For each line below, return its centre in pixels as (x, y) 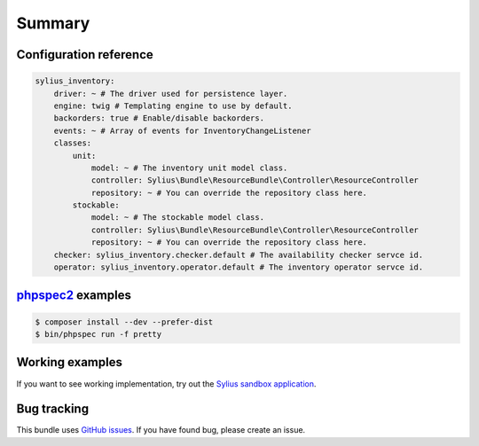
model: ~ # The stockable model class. (178, 218)
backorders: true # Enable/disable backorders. (159, 118)
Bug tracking (52, 409)
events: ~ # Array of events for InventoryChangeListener (182, 130)
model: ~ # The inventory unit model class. (189, 168)
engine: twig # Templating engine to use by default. (173, 106)
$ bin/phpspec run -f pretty (98, 334)
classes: (73, 143)
